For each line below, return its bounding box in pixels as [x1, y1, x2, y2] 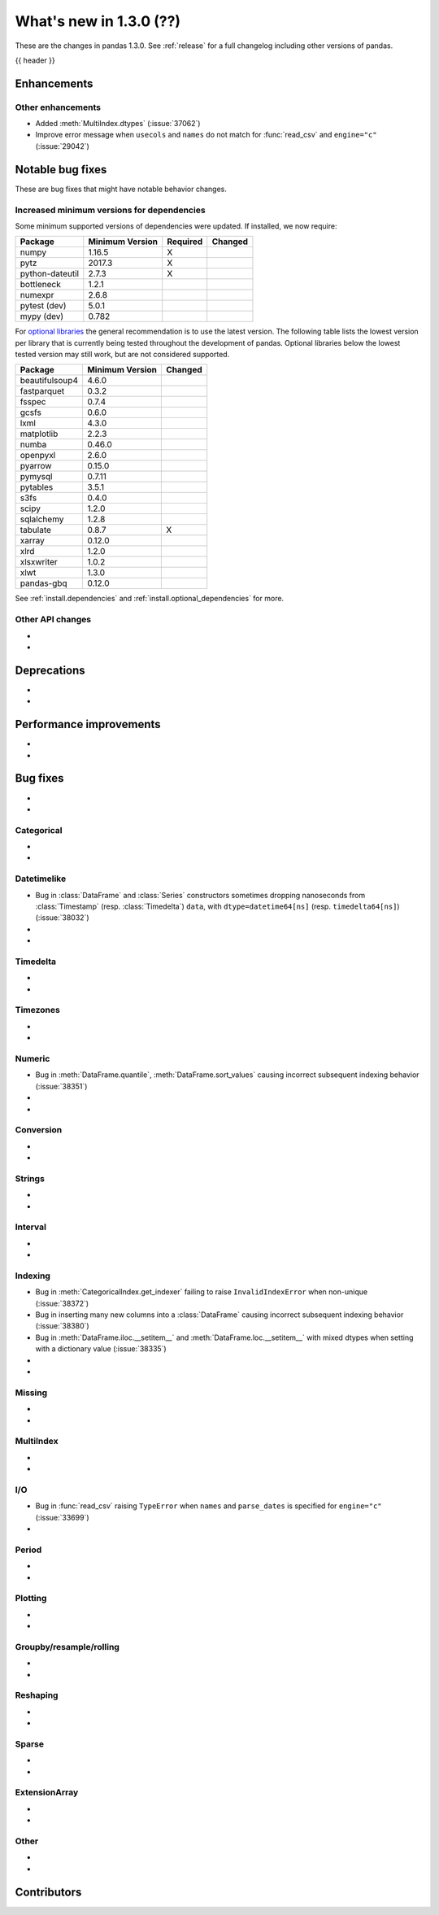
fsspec [20, 396, 46, 408]
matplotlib [20, 428, 59, 439]
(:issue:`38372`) [35, 1298, 89, 1308]
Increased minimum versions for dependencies [15, 204, 206, 216]
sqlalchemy [20, 513, 64, 525]
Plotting [15, 1593, 47, 1604]
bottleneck [20, 279, 61, 290]
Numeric [15, 1053, 50, 1064]
